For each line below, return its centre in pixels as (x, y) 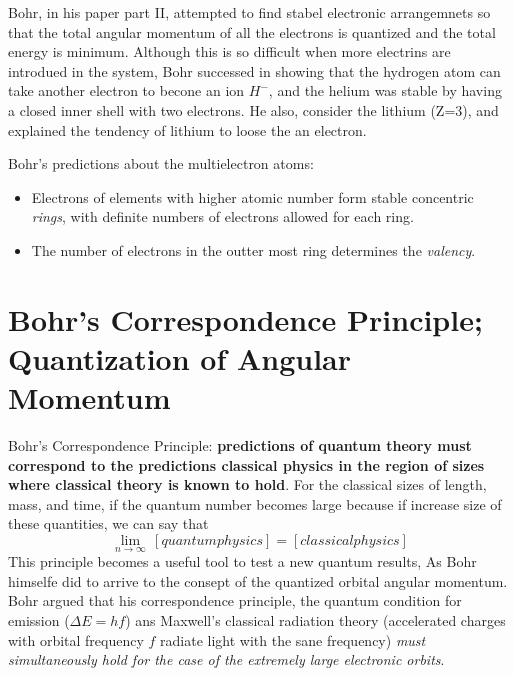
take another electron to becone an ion (126, 90)
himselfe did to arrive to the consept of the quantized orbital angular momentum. (258, 580)
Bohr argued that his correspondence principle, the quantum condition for (235, 600)
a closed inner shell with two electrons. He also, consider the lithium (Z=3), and (253, 109)
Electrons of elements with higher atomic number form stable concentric (252, 196)
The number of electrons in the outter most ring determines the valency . (253, 249)
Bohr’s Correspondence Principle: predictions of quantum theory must (240, 445)
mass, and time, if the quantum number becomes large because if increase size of (255, 503)
